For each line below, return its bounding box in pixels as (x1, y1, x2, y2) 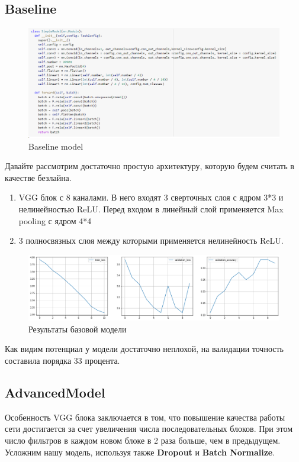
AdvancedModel (5, 383, 105, 401)
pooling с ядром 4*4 (18, 214, 92, 227)
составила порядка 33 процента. (5, 354, 120, 367)
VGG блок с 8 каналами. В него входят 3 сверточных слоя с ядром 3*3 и (18, 191, 284, 203)
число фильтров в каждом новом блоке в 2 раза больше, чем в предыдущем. (5, 434, 281, 446)
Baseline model (28, 140, 83, 152)
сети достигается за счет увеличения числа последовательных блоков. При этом (5, 422, 293, 435)
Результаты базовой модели (28, 322, 127, 335)
